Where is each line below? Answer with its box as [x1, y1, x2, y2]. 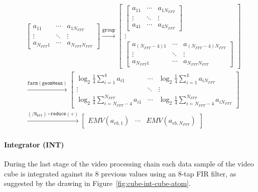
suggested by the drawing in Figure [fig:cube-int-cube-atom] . [4, 178, 191, 188]
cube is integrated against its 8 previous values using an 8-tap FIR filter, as [4, 168, 236, 178]
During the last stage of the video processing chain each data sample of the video [4, 158, 254, 169]
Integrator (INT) [4, 139, 64, 149]
